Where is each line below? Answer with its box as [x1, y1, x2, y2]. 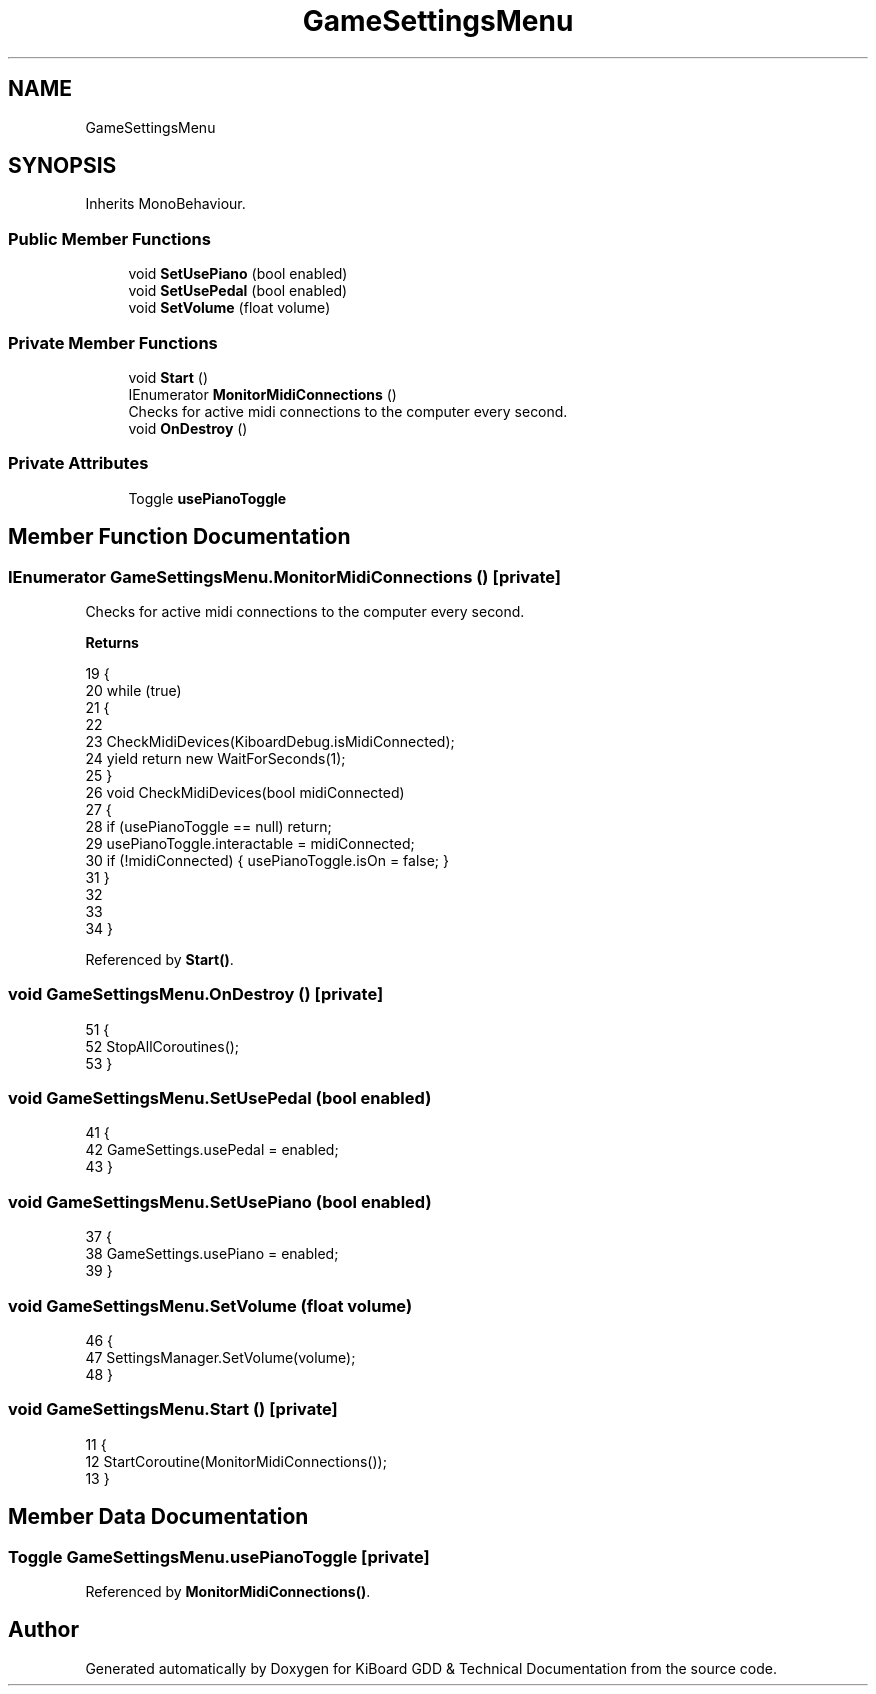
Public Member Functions [8, 228, 211, 249]
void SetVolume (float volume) [128, 299, 331, 317]
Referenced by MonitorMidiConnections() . [85, 1582, 371, 1600]
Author [8, 1617, 79, 1643]
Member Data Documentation [8, 1504, 309, 1530]
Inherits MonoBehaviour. [85, 195, 246, 213]
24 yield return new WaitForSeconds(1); [85, 749, 346, 767]
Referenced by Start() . [85, 950, 234, 968]
